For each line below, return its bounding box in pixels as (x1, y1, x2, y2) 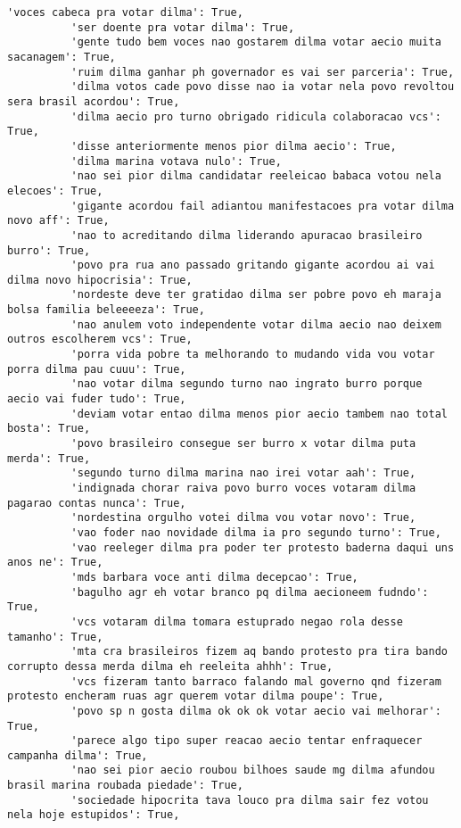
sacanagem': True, (7, 50, 116, 63)
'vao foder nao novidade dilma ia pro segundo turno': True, (70, 526, 441, 539)
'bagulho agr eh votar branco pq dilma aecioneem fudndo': (70, 585, 429, 599)
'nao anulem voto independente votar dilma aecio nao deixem (70, 318, 441, 331)
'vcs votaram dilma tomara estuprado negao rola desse (70, 615, 403, 628)
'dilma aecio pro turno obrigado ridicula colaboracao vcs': (70, 110, 441, 123)
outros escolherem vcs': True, (7, 333, 193, 346)
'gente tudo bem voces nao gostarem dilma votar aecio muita (70, 36, 441, 49)
